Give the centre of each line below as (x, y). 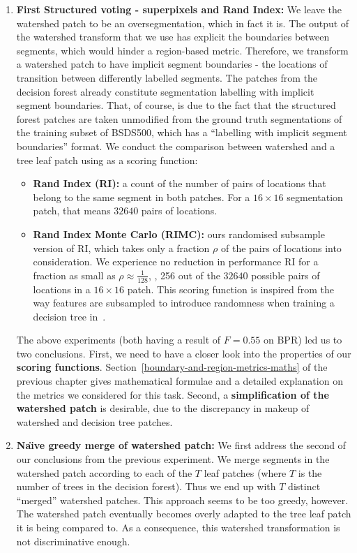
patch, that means (72, 211)
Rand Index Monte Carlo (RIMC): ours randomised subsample (179, 234)
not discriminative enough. (73, 541)
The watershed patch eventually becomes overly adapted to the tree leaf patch (184, 514)
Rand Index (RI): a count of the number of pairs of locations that (180, 183)
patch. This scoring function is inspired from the (231, 289)
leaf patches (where (245, 472)
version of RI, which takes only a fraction (121, 248)
